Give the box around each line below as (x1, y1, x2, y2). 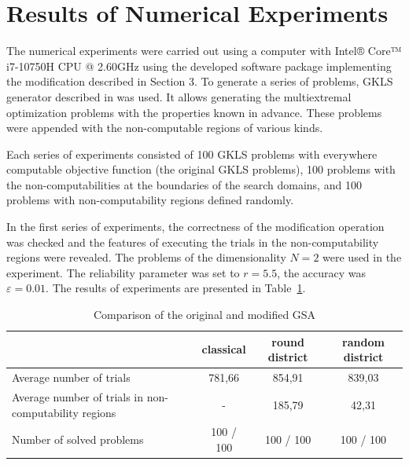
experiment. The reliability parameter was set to (6, 264, 240, 280)
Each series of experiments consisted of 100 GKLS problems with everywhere (6, 145, 378, 162)
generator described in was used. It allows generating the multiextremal (6, 88, 352, 104)
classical (201, 341, 246, 357)
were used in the (322, 249, 402, 265)
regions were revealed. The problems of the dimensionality (6, 249, 286, 265)
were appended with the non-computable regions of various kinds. (6, 119, 323, 136)
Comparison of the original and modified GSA (93, 306, 316, 323)
